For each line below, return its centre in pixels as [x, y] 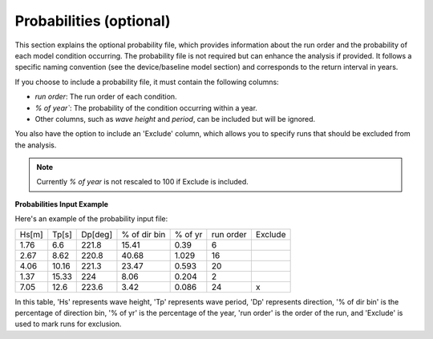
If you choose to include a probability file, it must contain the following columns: [147, 82]
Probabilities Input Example [61, 204]
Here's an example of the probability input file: [91, 219]
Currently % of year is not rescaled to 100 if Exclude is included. [142, 182]
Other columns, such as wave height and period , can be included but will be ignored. [175, 119]
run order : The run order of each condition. [106, 97]
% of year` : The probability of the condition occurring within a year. [146, 107]
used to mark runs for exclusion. [68, 324]
